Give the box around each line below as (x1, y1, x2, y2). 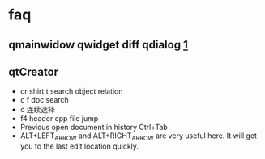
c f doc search (19, 95, 69, 105)
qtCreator (8, 65, 59, 78)
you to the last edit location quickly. (19, 141, 139, 151)
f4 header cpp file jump (19, 114, 99, 123)
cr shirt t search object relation (19, 86, 123, 96)
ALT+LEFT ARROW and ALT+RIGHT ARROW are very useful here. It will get (19, 131, 258, 143)
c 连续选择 (19, 105, 55, 115)
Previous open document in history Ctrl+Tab (19, 123, 168, 132)
